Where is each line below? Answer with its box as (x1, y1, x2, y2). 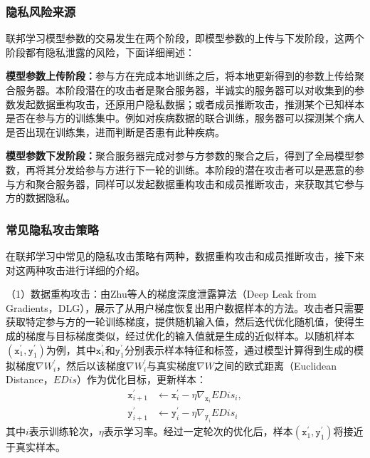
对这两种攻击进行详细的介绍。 (6, 262, 145, 277)
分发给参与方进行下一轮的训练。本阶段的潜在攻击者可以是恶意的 (55, 162, 354, 177)
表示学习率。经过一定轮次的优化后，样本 (103, 424, 293, 439)
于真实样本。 (6, 439, 65, 454)
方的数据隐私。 (6, 190, 75, 205)
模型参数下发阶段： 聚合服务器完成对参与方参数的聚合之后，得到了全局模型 (6, 148, 354, 163)
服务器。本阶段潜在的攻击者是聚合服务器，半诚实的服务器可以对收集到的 (15, 83, 354, 97)
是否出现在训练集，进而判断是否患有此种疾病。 (6, 124, 225, 139)
